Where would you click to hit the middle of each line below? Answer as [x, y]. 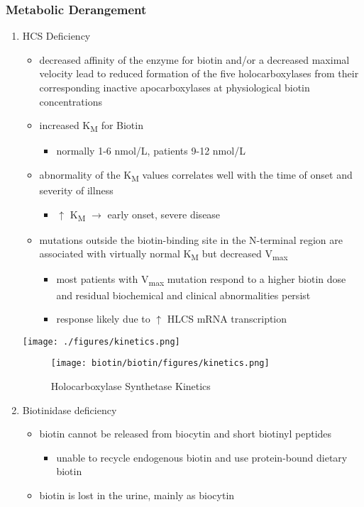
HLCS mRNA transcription [227, 319]
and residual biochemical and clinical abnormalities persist [183, 295]
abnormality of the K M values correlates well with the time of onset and [196, 175]
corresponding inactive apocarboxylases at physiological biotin [175, 87]
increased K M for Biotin [91, 126]
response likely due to [103, 319]
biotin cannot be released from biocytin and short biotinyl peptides [186, 434]
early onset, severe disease [164, 214]
